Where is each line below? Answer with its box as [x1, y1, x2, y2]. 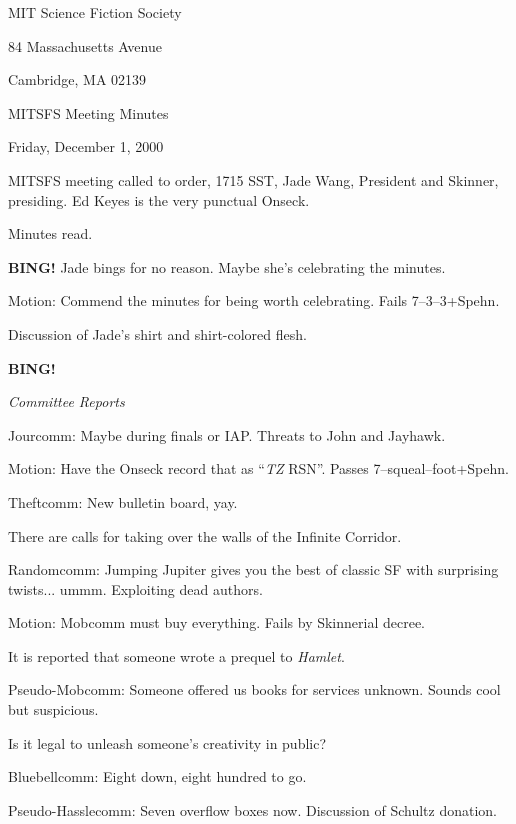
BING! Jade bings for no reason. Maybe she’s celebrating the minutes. [8, 256, 446, 277]
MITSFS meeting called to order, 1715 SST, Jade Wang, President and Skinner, [8, 169, 499, 190]
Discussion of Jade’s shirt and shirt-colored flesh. [8, 323, 307, 344]
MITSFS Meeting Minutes [8, 102, 169, 123]
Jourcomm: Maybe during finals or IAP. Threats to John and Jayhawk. [8, 424, 446, 445]
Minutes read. [8, 223, 93, 244]
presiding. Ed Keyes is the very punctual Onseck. [8, 189, 310, 210]
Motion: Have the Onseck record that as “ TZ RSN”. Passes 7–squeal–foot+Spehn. [8, 458, 509, 479]
